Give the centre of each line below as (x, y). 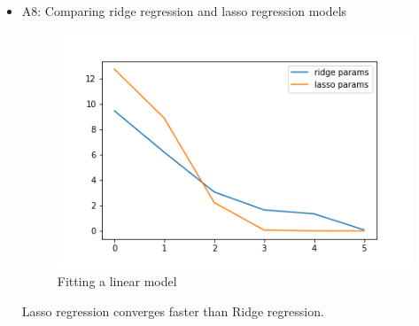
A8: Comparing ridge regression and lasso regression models (184, 11)
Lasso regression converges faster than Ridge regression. (173, 310)
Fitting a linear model (117, 280)
